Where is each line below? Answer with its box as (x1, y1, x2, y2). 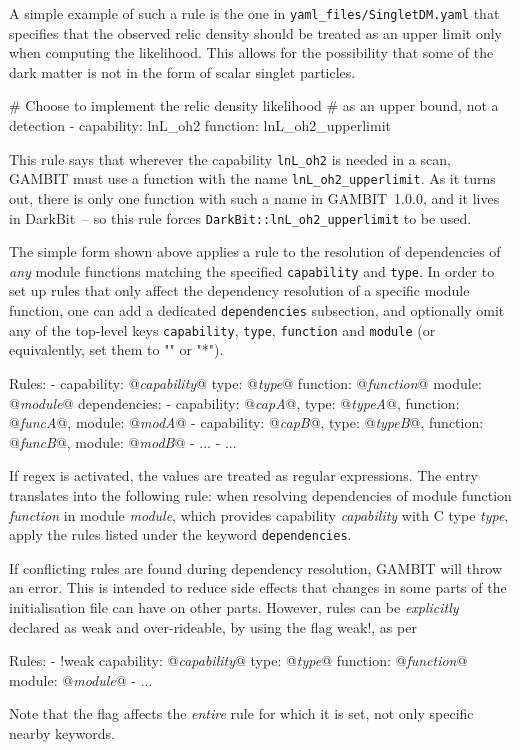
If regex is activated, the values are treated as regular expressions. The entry (9, 465, 478, 486)
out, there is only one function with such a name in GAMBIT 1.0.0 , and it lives (9, 187, 500, 208)
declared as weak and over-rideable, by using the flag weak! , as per (9, 616, 417, 637)
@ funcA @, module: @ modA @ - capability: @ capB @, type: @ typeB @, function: (9, 412, 484, 433)
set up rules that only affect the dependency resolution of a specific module (9, 280, 470, 301)
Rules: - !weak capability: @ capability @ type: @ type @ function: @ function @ (9, 650, 468, 671)
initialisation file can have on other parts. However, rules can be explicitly (9, 596, 459, 617)
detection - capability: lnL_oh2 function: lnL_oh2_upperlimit (9, 115, 392, 136)
